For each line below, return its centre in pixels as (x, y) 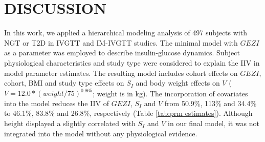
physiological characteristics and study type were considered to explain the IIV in (132, 62)
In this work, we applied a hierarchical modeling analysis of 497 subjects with (126, 33)
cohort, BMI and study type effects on (64, 83)
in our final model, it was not (214, 123)
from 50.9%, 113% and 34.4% (211, 103)
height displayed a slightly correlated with (70, 123)
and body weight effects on (178, 83)
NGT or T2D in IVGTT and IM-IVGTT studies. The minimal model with (121, 42)
